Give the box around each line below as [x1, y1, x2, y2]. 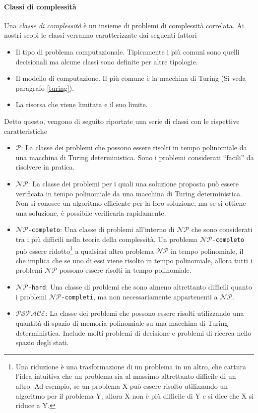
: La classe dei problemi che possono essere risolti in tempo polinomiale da [21, 142, 247, 153]
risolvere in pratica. [15, 162, 75, 172]
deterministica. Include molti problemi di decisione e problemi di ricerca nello [15, 327, 252, 338]
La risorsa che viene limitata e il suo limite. [15, 99, 148, 110]
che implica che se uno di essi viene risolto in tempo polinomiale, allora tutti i [15, 255, 253, 265]
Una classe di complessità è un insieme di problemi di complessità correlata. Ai [4, 20, 244, 30]
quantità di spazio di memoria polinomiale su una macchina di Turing [15, 317, 228, 328]
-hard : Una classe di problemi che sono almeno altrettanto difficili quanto [28, 282, 252, 292]
